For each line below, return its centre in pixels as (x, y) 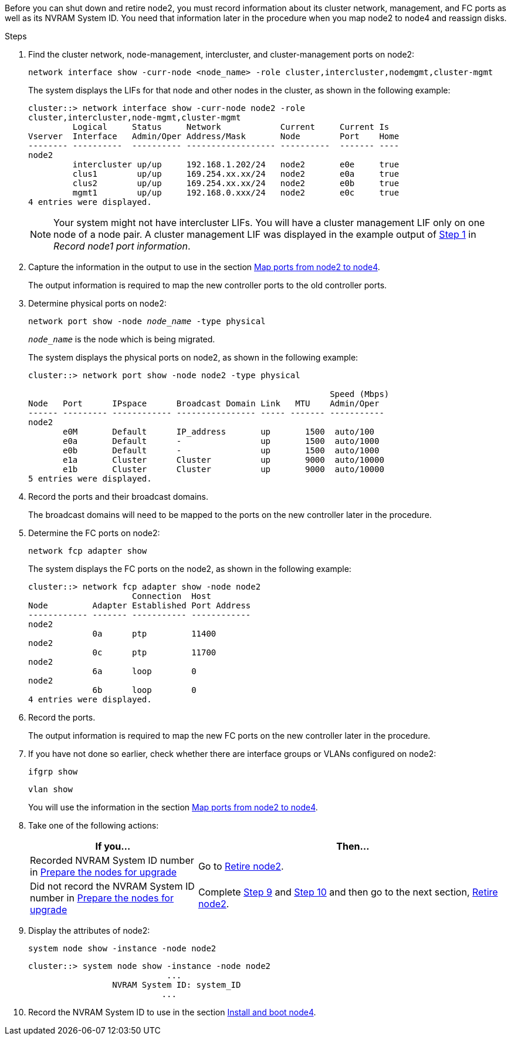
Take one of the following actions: (94, 825)
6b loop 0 (144, 690)
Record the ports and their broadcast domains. (119, 497)
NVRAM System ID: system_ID (177, 985)
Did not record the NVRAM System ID (112, 886)
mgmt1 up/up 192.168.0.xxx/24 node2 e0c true (236, 193)
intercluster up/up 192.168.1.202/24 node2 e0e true (236, 164)
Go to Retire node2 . (241, 866)
